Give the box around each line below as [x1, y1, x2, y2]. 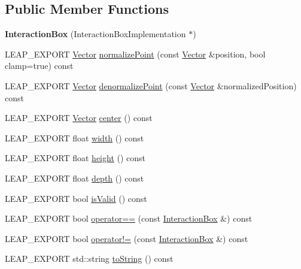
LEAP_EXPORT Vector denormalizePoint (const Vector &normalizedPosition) [5, 79, 297, 92]
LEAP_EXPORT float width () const [5, 131, 144, 144]
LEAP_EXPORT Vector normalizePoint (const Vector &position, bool [5, 47, 266, 60]
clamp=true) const [5, 59, 74, 72]
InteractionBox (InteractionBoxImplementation [5, 28, 186, 40]
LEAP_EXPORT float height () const [5, 152, 146, 164]
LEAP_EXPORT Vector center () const [5, 111, 153, 124]
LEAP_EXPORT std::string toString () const [5, 252, 174, 265]
